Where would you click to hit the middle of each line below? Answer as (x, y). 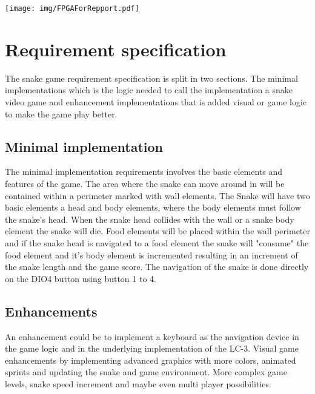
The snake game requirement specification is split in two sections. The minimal (151, 78)
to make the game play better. (61, 113)
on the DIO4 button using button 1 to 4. (81, 278)
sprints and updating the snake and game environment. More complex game (146, 372)
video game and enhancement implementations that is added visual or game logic (156, 101)
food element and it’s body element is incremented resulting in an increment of (151, 254)
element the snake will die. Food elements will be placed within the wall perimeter (157, 231)
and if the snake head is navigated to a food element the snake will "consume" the (157, 242)
